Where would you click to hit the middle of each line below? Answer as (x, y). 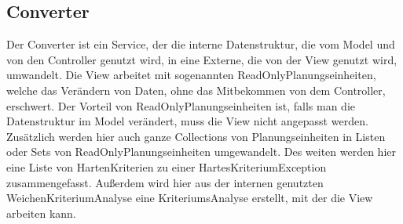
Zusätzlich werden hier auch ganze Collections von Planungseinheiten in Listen (196, 136)
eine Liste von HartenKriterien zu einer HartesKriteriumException (167, 166)
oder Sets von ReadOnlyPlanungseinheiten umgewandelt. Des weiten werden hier (201, 152)
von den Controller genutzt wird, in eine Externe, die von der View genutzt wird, (202, 59)
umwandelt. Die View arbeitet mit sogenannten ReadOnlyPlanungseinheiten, (191, 75)
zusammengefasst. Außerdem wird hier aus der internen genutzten (165, 182)
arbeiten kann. (41, 213)
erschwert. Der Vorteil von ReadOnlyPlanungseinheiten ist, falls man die (181, 105)
